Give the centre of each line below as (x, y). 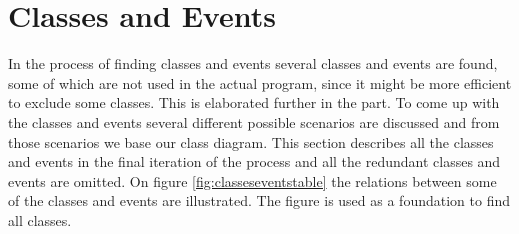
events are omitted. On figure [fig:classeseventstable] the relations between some (252, 180)
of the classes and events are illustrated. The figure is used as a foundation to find (259, 200)
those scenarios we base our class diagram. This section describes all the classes (251, 141)
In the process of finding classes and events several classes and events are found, (253, 63)
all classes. (40, 219)
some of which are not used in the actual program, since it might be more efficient (260, 82)
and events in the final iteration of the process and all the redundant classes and (254, 161)
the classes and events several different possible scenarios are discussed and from (254, 121)
